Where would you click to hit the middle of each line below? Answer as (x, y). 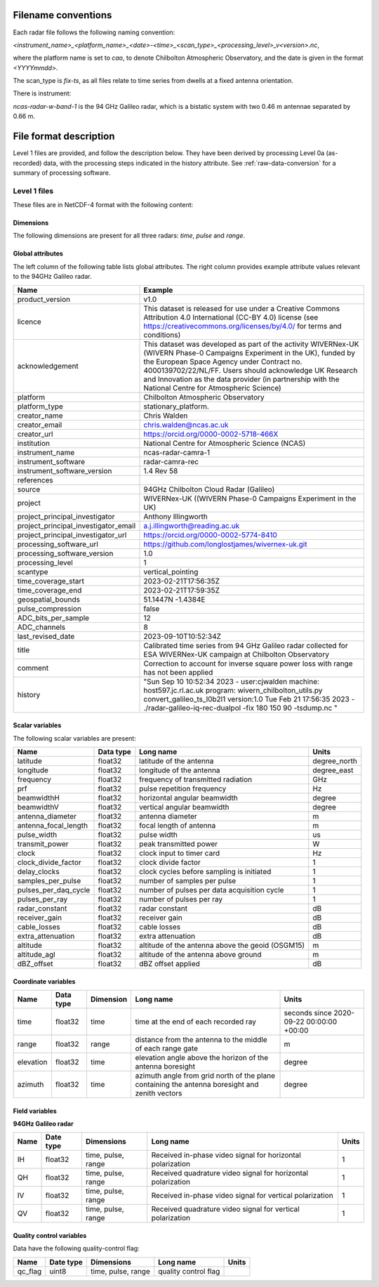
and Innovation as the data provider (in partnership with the (241, 379)
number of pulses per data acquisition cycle (212, 890)
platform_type (40, 406)
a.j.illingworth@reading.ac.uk (192, 525)
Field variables (35, 1111)
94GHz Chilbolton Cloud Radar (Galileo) (209, 489)
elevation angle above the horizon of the (202, 1058)
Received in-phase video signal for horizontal (226, 1155)
